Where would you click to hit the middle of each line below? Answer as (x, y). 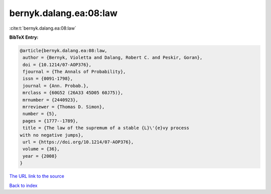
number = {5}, (40, 114)
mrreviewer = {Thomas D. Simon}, (64, 107)
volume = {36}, (41, 149)
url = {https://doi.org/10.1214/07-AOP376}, (78, 142)
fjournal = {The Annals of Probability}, (74, 72)
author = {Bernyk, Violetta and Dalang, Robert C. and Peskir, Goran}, (113, 58)
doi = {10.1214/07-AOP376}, (57, 65)
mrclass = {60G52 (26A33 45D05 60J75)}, (73, 93)
